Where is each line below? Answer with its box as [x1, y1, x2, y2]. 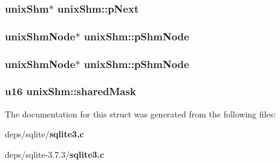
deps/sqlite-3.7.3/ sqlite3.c [5, 148, 105, 160]
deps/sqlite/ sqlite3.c [5, 128, 84, 140]
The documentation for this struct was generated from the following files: [5, 107, 276, 120]
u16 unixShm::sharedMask [5, 84, 136, 99]
